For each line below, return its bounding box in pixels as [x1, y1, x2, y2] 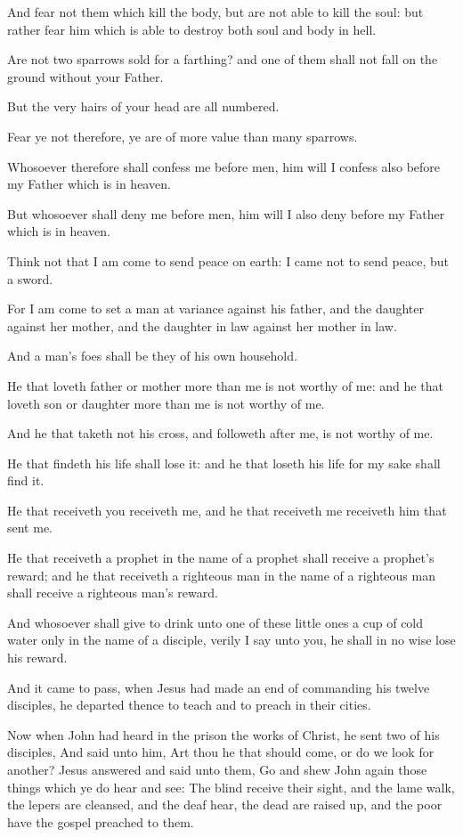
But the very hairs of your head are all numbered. [7, 97, 280, 116]
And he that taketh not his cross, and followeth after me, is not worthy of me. [7, 424, 434, 443]
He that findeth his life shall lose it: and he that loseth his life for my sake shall [7, 453, 441, 472]
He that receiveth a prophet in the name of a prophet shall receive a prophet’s [7, 549, 435, 567]
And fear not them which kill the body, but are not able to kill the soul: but [7, 3, 424, 20]
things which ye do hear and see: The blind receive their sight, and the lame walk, [7, 777, 455, 796]
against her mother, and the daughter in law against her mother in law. [7, 316, 397, 335]
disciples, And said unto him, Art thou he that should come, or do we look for [7, 743, 435, 761]
